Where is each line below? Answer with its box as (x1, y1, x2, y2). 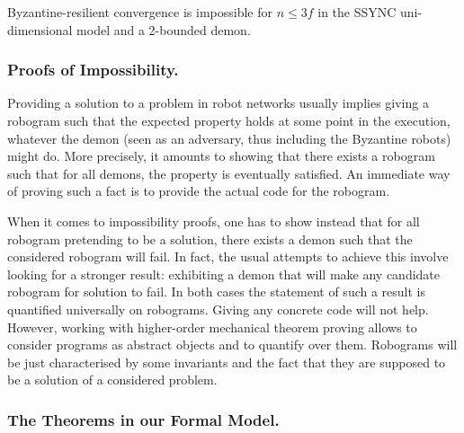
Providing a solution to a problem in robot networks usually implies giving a (7, 93, 429, 112)
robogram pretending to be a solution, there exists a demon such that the (7, 229, 413, 248)
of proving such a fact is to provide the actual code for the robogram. (7, 181, 390, 200)
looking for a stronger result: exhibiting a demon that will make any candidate (7, 264, 441, 283)
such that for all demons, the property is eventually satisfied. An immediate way (7, 163, 451, 182)
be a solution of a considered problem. (7, 370, 218, 389)
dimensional (7, 20, 73, 39)
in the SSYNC (317, 3, 397, 21)
